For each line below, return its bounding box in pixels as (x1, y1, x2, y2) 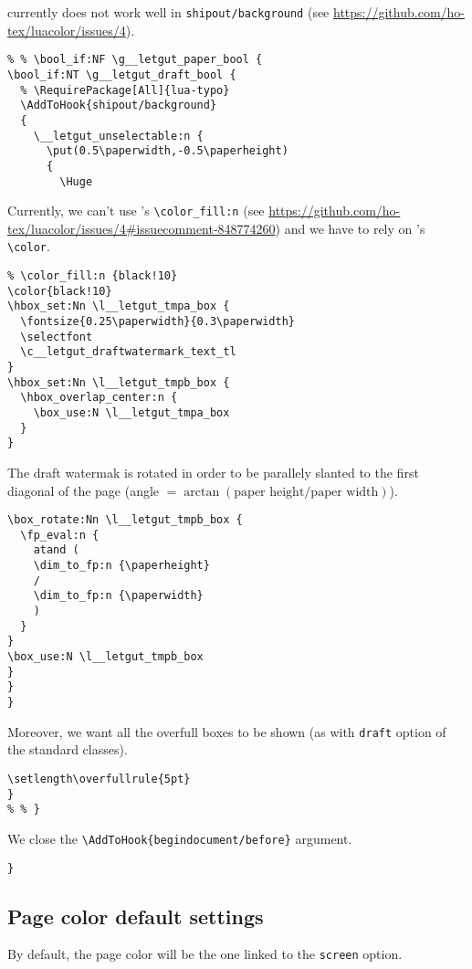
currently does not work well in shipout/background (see (7, 3, 330, 21)
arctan (184, 485, 220, 499)
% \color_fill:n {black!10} (7, 269, 178, 283)
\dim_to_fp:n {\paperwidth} (33, 589, 204, 603)
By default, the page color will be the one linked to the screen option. (7, 944, 403, 964)
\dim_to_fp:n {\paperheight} (33, 559, 210, 573)
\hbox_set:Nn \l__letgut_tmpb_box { (7, 375, 230, 389)
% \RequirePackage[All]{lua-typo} (20, 83, 230, 97)
